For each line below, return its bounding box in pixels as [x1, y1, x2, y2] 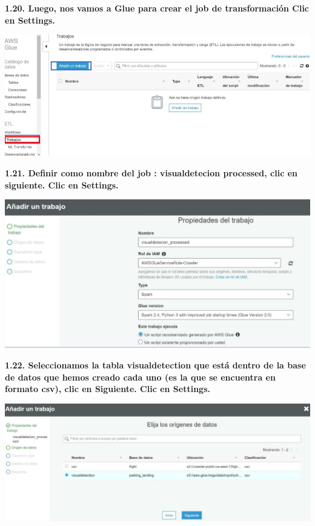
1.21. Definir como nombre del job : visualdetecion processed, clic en [5, 166, 297, 179]
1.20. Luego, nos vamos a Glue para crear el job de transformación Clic [5, 2, 310, 14]
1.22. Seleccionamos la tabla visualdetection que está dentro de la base [5, 359, 306, 371]
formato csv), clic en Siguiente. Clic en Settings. [5, 382, 210, 395]
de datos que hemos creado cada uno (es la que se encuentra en [5, 370, 276, 383]
